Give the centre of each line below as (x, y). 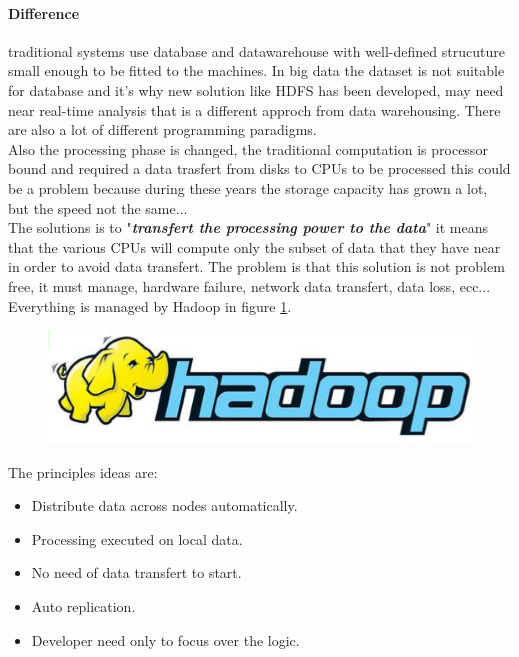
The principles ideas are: (83, 471)
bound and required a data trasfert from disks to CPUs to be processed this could (259, 168)
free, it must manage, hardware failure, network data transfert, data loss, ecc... (249, 285)
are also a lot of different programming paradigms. (162, 129)
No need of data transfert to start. (136, 572)
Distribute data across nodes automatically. (164, 505)
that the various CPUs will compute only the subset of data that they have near (254, 246)
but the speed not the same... (98, 207)
